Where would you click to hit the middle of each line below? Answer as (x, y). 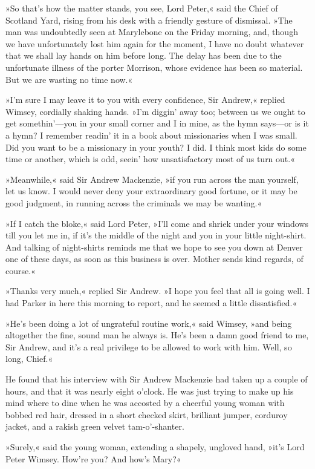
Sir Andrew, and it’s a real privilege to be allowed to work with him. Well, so (149, 346)
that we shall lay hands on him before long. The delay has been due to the (144, 55)
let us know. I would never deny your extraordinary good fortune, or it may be (151, 191)
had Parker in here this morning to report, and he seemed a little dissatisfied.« (151, 303)
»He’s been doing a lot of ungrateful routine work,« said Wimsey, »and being (149, 323)
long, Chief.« (29, 359)
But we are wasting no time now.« (69, 79)
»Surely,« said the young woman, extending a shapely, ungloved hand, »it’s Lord (155, 447)
